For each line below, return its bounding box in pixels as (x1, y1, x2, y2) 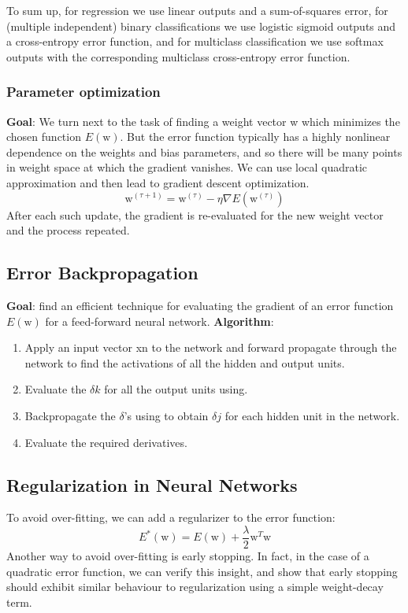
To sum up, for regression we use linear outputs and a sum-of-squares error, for (6, 2, 388, 18)
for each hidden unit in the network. (224, 407, 400, 423)
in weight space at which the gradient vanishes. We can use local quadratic (6, 159, 368, 175)
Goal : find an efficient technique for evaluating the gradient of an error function (6, 297, 394, 313)
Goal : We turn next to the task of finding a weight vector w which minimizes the (6, 113, 400, 129)
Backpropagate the (24, 407, 116, 423)
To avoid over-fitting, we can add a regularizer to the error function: (6, 509, 336, 526)
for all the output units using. (104, 381, 248, 397)
